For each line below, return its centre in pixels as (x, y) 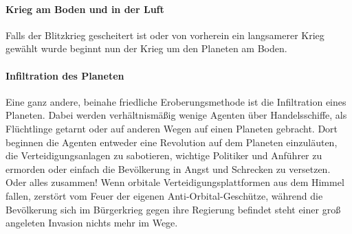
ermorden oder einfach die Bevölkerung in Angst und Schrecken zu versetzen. (168, 168)
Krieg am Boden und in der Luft (85, 9)
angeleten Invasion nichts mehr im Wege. (92, 223)
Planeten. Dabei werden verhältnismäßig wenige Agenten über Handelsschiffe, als (176, 115)
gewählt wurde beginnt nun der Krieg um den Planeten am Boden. (146, 48)
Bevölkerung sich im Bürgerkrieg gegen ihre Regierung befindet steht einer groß (173, 209)
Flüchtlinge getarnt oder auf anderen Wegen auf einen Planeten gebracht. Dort (172, 128)
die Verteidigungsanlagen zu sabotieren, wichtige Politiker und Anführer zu (164, 155)
